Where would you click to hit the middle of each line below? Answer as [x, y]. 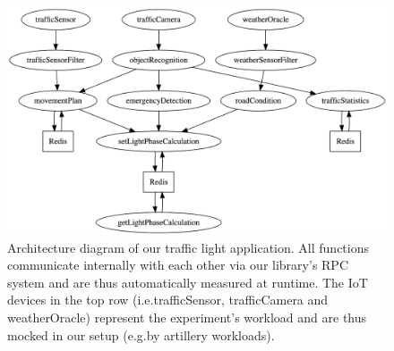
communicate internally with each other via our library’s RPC [178, 265]
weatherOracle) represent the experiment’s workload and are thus [187, 318]
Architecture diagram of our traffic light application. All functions [188, 247]
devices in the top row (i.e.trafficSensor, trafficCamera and [168, 300]
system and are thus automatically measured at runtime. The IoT [188, 282]
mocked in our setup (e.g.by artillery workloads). [141, 334]
